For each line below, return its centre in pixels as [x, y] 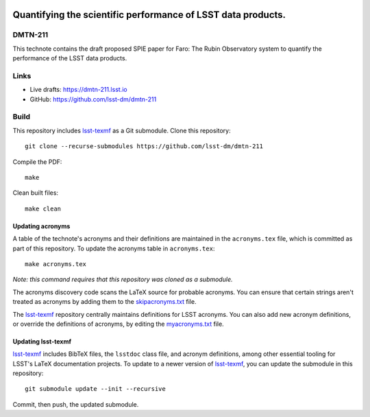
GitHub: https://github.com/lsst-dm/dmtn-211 [93, 99]
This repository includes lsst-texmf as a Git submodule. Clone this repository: [122, 130]
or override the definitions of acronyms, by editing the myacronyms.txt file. [118, 324]
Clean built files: [35, 193]
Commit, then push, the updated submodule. [76, 404]
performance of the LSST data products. [70, 58]
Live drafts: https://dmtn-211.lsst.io [78, 90]
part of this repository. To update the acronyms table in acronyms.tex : [114, 248]
